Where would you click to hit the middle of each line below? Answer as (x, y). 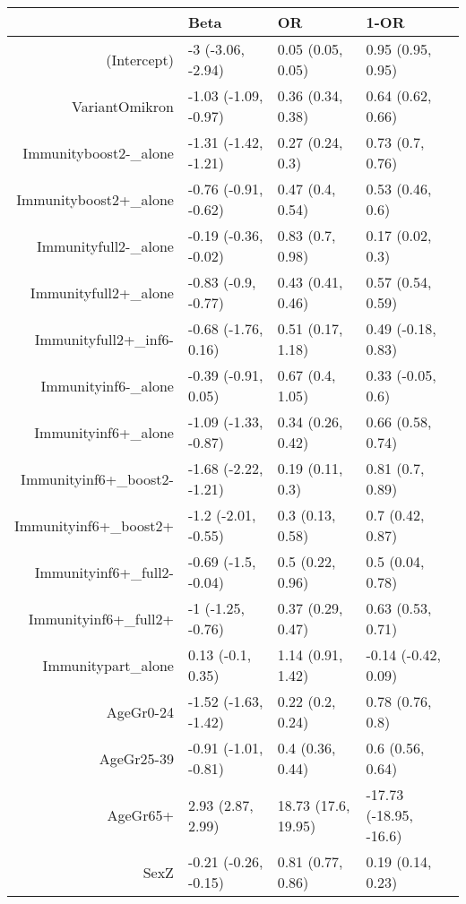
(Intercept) (140, 59)
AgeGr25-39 (136, 758)
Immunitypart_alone (108, 665)
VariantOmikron (123, 106)
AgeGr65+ (140, 815)
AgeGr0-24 (140, 711)
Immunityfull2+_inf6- (104, 339)
